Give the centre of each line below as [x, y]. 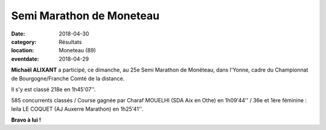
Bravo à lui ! [26, 120]
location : [23, 51]
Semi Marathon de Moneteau [85, 16]
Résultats [70, 42]
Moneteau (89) [77, 51]
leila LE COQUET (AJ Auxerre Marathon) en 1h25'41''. [77, 109]
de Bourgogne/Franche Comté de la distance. [68, 78]
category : [24, 42]
